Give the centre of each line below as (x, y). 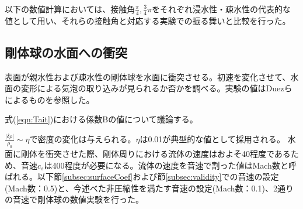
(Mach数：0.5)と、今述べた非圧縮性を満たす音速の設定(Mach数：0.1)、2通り (149, 188)
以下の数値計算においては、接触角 (70, 9)
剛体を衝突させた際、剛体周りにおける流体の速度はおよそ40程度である (156, 154)
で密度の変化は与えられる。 (83, 139)
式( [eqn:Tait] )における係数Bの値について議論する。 (101, 119)
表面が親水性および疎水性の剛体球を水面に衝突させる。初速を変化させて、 (148, 76)
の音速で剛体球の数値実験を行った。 (74, 199)
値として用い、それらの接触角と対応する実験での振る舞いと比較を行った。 (148, 20)
